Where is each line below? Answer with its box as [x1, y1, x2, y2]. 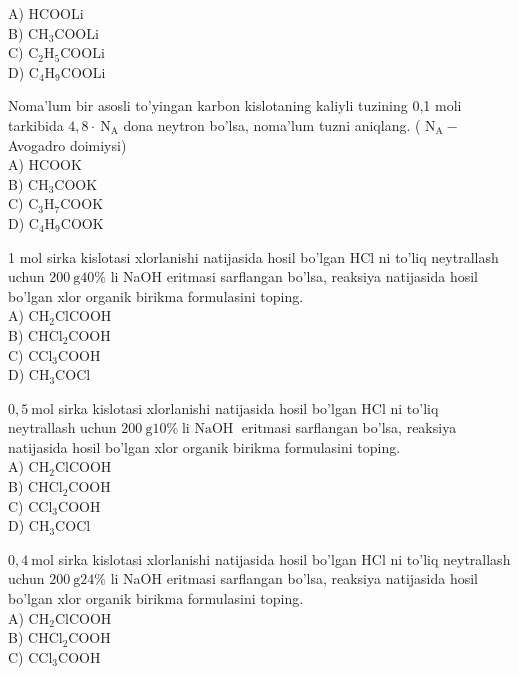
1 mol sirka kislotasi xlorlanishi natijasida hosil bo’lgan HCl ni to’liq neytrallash [8, 246, 499, 267]
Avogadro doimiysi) [8, 134, 127, 155]
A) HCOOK [8, 154, 82, 175]
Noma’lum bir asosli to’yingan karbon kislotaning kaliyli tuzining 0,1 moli [8, 95, 462, 116]
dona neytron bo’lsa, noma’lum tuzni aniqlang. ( [123, 114, 421, 135]
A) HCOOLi [8, 3, 84, 23]
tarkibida [8, 114, 64, 135]
